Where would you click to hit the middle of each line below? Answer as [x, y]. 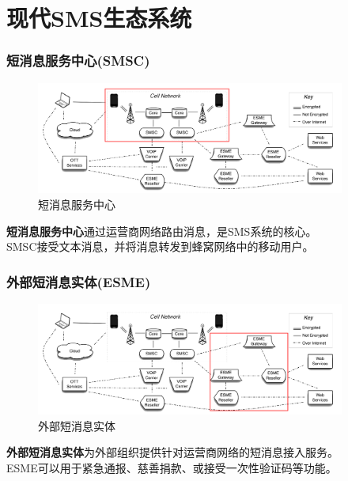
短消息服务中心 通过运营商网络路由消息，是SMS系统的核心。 [162, 231]
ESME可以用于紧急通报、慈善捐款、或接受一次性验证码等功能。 [172, 467]
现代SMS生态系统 [99, 18]
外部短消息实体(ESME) [79, 281]
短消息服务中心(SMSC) [78, 61]
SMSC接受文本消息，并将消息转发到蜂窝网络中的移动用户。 [160, 246]
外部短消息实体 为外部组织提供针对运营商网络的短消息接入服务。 [172, 452]
